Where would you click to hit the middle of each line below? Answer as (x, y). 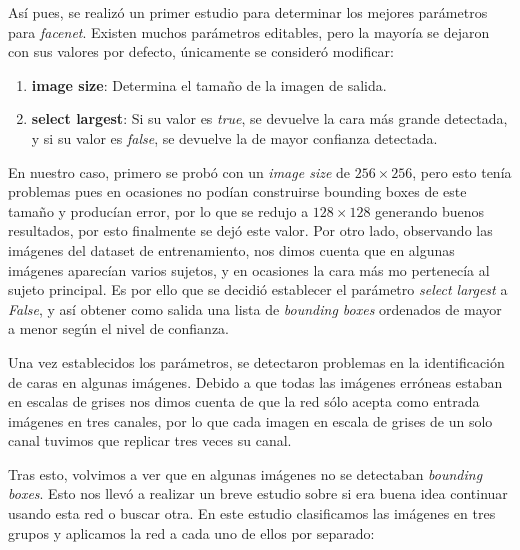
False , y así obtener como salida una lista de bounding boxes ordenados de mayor (255, 308)
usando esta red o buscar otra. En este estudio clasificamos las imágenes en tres (252, 513)
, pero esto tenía (462, 171)
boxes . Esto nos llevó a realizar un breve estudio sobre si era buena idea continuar (258, 493)
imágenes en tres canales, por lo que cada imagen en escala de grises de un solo (250, 420)
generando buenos (430, 210)
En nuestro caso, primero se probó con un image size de (179, 171)
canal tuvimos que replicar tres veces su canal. (150, 440)
